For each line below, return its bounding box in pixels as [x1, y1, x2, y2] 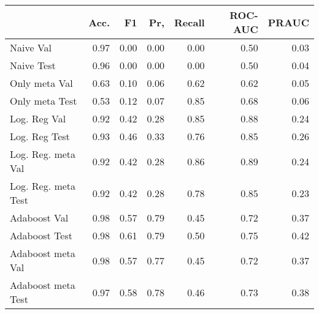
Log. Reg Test [10, 129, 70, 143]
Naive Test [10, 58, 56, 72]
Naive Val [10, 40, 52, 54]
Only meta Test [10, 94, 77, 108]
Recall [174, 15, 205, 29]
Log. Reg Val [10, 111, 66, 125]
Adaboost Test [10, 228, 72, 242]
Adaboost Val [10, 211, 69, 225]
